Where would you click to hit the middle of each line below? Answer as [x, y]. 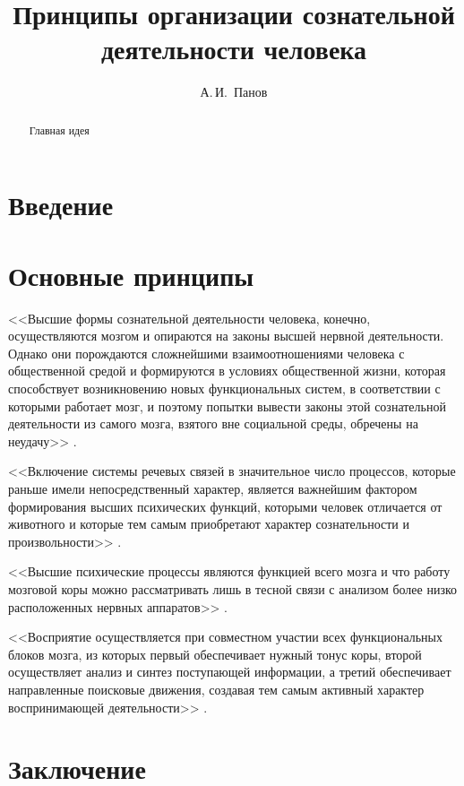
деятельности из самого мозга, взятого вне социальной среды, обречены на [213, 423]
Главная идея [59, 130]
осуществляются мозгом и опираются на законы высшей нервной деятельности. [226, 336]
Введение [61, 205]
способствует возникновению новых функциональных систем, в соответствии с [224, 389]
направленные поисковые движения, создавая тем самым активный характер [216, 689]
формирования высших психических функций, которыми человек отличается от [225, 506]
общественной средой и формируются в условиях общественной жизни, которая [227, 371]
